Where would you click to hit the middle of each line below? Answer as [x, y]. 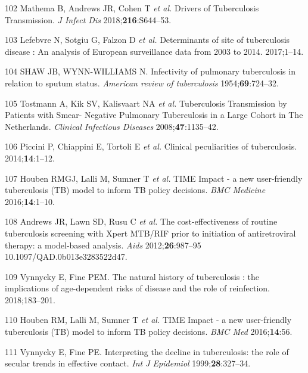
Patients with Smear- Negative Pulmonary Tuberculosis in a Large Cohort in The [154, 115]
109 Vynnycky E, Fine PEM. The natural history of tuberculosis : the [132, 276]
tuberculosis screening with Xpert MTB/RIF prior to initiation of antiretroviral [150, 233]
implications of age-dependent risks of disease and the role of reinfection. [138, 288]
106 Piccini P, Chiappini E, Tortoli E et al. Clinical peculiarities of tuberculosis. [151, 146]
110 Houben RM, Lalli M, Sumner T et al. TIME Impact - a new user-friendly [148, 320]
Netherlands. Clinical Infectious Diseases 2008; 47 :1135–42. [112, 126]
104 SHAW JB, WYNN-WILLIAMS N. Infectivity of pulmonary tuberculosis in [150, 71]
